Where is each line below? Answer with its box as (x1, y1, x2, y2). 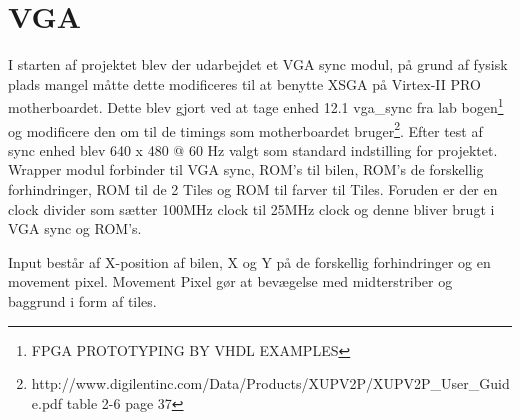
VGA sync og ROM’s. (8, 218, 142, 239)
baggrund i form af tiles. (8, 290, 157, 311)
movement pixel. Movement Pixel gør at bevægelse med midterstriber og (8, 271, 453, 292)
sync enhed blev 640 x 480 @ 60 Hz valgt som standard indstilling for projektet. (8, 139, 498, 160)
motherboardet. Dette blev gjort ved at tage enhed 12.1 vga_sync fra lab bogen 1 (8, 94, 504, 117)
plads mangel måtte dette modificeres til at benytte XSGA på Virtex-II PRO (8, 73, 481, 94)
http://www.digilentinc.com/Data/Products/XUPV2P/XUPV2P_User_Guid (31, 373, 510, 394)
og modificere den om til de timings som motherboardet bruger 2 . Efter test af (8, 117, 483, 141)
